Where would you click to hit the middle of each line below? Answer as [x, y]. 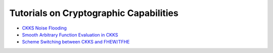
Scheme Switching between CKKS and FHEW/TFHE [76, 42]
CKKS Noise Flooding [44, 28]
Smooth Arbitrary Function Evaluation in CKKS [70, 34]
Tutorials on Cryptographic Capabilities [94, 13]
